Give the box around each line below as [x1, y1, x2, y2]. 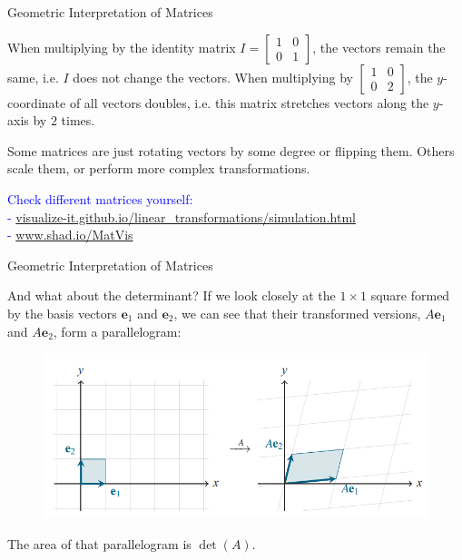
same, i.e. [7, 67, 59, 86]
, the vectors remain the [312, 37, 446, 56]
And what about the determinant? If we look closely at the [7, 286, 336, 305]
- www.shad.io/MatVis [7, 225, 133, 244]
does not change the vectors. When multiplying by [73, 67, 353, 86]
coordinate [7, 93, 66, 112]
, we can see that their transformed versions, [173, 303, 421, 322]
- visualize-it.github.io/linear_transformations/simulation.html [7, 207, 356, 226]
